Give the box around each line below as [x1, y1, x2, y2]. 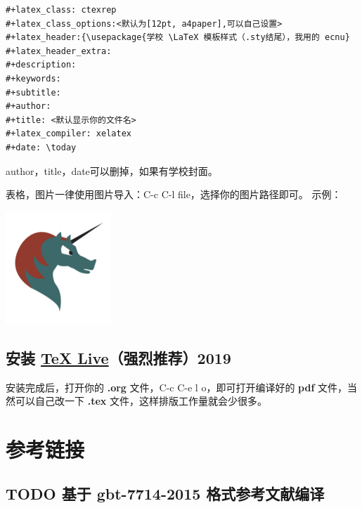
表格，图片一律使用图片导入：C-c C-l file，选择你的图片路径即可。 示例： [6, 187, 342, 202]
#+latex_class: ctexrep [6, 5, 117, 15]
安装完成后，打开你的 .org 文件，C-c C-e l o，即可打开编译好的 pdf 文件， [6, 379, 347, 394]
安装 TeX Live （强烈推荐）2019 [6, 346, 231, 368]
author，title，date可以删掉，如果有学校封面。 [6, 163, 218, 178]
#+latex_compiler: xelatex [6, 129, 131, 139]
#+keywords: [6, 73, 61, 84]
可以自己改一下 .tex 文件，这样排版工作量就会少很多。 [15, 393, 267, 408]
